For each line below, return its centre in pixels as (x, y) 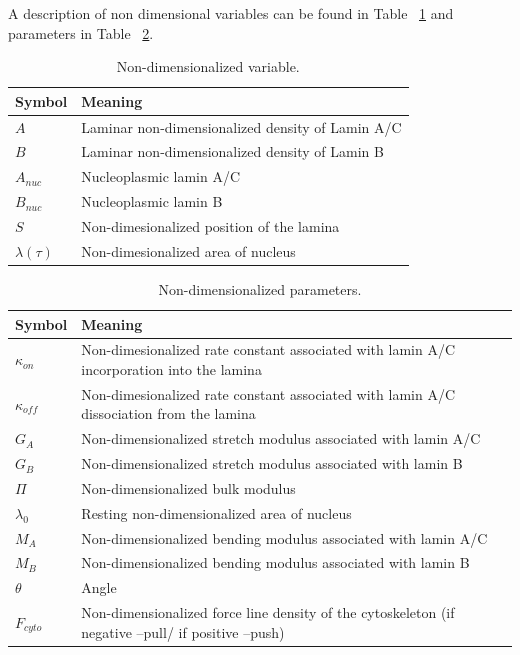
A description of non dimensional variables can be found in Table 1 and (231, 13)
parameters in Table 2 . (81, 32)
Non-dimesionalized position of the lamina (210, 226)
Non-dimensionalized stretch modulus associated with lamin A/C (281, 438)
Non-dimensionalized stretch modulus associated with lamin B (272, 463)
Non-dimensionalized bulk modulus (188, 487)
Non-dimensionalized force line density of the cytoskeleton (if (268, 612)
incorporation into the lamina (171, 368)
